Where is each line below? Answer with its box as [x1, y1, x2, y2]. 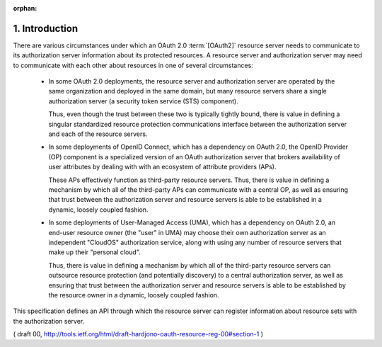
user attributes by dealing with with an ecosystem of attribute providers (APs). [48, 163, 277, 171]
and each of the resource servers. [48, 130, 148, 138]
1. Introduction [13, 22, 78, 35]
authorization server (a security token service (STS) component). [48, 96, 238, 106]
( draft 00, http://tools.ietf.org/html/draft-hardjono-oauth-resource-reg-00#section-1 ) [13, 330, 264, 339]
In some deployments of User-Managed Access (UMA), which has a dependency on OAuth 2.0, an [48, 218, 336, 227]
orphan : [13, 4, 37, 12]
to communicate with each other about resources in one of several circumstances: [13, 61, 254, 69]
